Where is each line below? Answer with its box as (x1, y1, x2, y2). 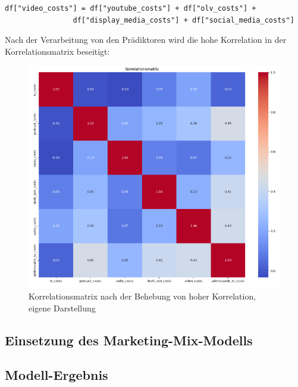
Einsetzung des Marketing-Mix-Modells (5, 330, 253, 349)
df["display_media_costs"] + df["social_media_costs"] (73, 15, 294, 24)
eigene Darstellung (29, 301, 96, 314)
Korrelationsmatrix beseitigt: (5, 45, 110, 57)
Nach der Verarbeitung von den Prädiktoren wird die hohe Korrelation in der (5, 33, 287, 46)
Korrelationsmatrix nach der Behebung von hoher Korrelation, (29, 290, 256, 302)
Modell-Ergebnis (5, 366, 108, 384)
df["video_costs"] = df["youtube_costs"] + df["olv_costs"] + (5, 4, 256, 13)
